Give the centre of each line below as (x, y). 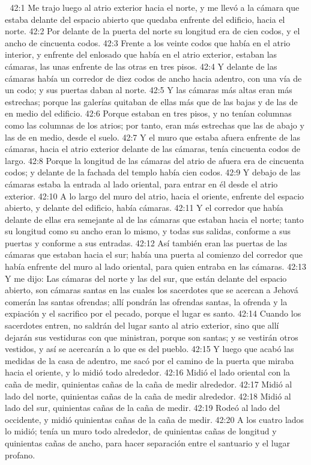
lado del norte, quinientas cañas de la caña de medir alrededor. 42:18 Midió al (148, 396)
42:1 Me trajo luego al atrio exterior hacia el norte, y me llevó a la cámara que (155, 7)
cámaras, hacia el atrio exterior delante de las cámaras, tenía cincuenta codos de (152, 149)
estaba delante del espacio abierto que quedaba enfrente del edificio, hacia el (145, 19)
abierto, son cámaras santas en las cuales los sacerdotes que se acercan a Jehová (152, 290)
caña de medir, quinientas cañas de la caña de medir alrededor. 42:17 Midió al (149, 384)
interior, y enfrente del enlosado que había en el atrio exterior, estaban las (141, 54)
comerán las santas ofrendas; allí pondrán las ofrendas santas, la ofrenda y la (146, 301)
